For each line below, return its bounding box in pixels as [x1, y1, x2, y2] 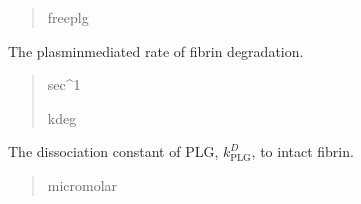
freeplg [47, 7, 89, 27]
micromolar [47, 174, 118, 195]
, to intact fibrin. [251, 141, 354, 162]
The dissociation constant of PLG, [8, 141, 219, 162]
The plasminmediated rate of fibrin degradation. [8, 40, 304, 61]
